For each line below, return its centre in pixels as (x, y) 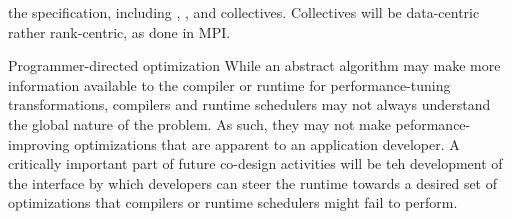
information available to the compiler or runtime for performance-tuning (229, 84)
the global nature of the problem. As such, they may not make (199, 123)
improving (39, 143)
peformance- (433, 123)
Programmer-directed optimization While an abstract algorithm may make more (254, 65)
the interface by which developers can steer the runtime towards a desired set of (253, 182)
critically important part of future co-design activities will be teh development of (255, 163)
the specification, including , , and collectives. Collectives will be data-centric (244, 12)
